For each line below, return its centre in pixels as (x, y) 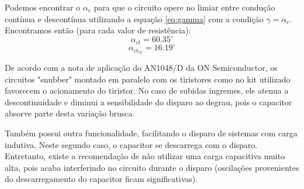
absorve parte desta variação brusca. (70, 113)
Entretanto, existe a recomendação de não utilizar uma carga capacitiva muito (145, 156)
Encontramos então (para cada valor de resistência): (98, 30)
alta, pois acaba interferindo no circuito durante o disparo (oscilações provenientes (152, 167)
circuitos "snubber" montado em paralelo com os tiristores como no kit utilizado (148, 79)
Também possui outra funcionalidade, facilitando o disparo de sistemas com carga (151, 133)
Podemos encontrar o (43, 7)
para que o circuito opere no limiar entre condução (184, 7)
